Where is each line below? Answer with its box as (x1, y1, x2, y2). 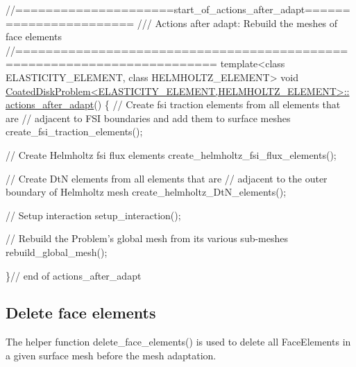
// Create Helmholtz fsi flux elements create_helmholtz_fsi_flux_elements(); (6, 147, 337, 162)
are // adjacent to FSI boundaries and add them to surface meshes (6, 110, 291, 125)
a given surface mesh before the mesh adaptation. (6, 348, 217, 362)
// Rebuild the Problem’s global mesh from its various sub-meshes (6, 231, 289, 246)
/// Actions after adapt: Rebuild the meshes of (137, 15, 338, 30)
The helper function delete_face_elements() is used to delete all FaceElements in (6, 334, 351, 349)
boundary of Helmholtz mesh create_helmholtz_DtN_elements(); (6, 185, 287, 199)
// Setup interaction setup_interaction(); (6, 207, 181, 222)
